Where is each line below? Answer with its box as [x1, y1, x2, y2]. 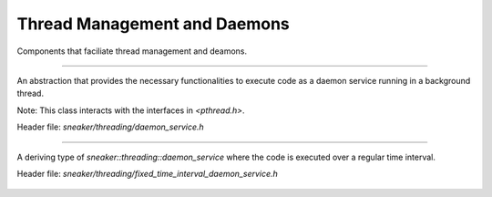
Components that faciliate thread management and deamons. [16, 46, 248, 57]
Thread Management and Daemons [16, 14, 291, 34]
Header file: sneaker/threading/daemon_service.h [16, 121, 204, 132]
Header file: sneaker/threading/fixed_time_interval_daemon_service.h [16, 168, 278, 179]
